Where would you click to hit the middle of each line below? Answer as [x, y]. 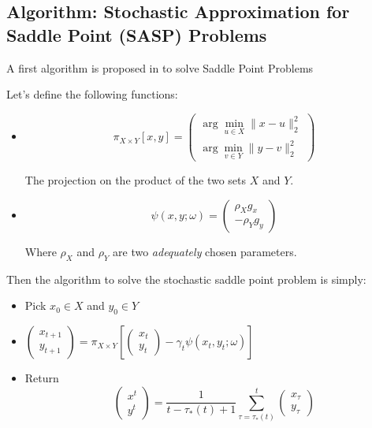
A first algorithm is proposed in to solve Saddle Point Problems [160, 67]
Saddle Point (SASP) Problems [137, 34]
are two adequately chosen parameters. [205, 251]
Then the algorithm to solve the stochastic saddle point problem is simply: [186, 279]
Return [42, 378]
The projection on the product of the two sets [136, 180]
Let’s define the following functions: [92, 94]
